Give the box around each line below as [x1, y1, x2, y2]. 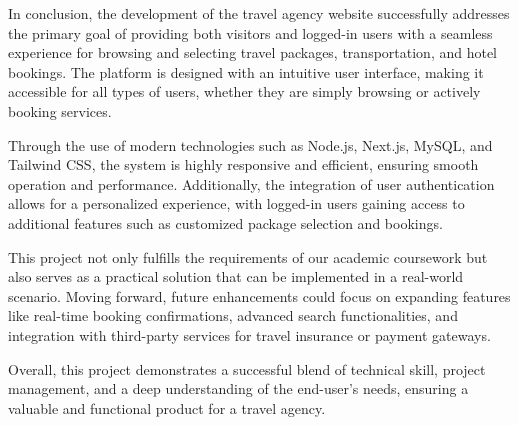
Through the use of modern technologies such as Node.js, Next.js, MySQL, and [8, 134, 493, 155]
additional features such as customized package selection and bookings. [8, 212, 443, 233]
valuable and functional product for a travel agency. [8, 397, 326, 418]
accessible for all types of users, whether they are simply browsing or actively [8, 81, 481, 102]
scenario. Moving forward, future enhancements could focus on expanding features [8, 285, 511, 306]
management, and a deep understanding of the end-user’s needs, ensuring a [8, 378, 469, 399]
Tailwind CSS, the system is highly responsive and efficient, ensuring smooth [8, 154, 479, 175]
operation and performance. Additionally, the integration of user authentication [8, 173, 495, 194]
